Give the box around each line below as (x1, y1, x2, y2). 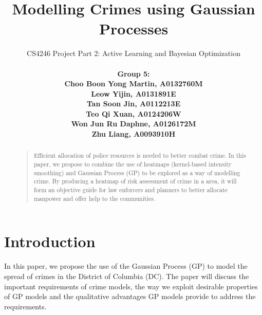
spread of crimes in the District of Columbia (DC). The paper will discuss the (4, 270, 249, 281)
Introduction (4, 231, 96, 252)
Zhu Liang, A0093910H (91, 128, 176, 139)
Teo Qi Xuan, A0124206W (86, 108, 181, 119)
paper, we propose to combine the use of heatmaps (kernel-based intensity (33, 160, 232, 169)
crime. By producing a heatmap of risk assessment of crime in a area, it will (33, 177, 237, 186)
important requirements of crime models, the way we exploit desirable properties (4, 281, 258, 291)
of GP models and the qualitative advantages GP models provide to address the (4, 291, 256, 302)
